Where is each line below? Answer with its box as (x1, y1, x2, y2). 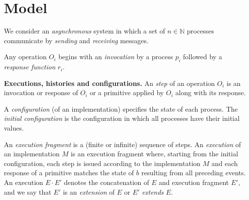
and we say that (4, 186, 51, 197)
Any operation (4, 51, 47, 62)
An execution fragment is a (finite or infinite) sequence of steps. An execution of (4, 139, 241, 149)
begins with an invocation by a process (58, 51, 173, 62)
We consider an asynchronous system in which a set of (4, 26, 166, 36)
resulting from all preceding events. (141, 167, 246, 178)
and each (211, 158, 238, 168)
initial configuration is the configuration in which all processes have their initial (4, 113, 240, 123)
